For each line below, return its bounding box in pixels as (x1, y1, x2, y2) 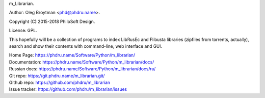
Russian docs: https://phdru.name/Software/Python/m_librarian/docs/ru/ (9, 66, 156, 72)
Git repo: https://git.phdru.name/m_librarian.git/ (9, 73, 105, 78)
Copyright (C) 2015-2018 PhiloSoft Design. (9, 19, 95, 24)
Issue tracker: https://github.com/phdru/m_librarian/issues (9, 86, 127, 92)
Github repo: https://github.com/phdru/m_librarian (9, 79, 110, 85)
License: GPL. (9, 27, 37, 34)
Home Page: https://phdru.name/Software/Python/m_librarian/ (9, 52, 135, 58)
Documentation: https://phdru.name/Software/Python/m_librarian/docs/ (9, 59, 154, 65)
